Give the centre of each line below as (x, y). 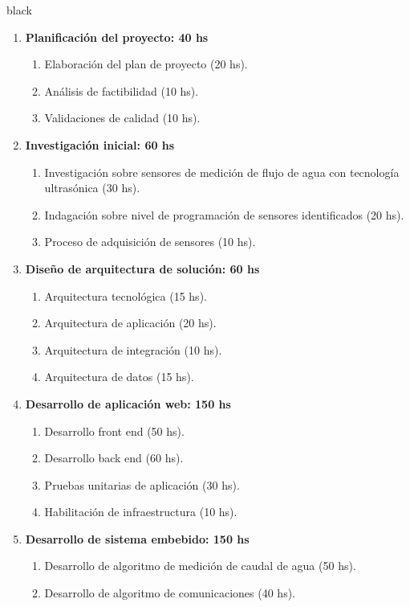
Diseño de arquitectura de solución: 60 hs (142, 268)
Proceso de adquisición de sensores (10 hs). (150, 242)
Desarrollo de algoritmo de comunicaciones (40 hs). (170, 593)
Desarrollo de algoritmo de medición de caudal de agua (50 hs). (200, 566)
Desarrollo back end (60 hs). (114, 458)
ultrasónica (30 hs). (92, 188)
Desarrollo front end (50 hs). (114, 431)
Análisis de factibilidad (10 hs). (122, 90)
